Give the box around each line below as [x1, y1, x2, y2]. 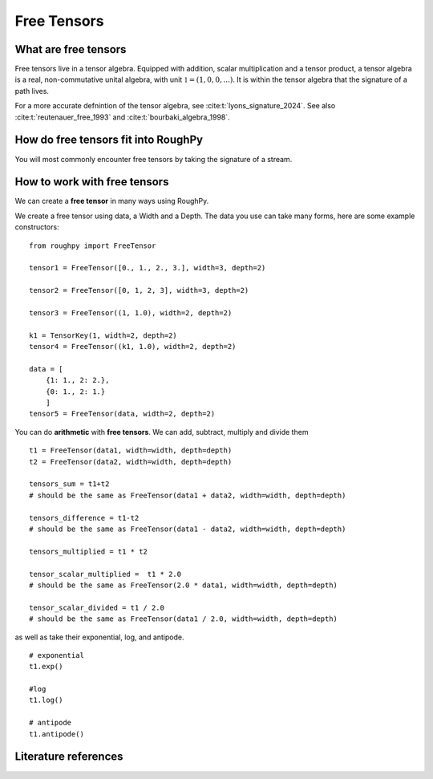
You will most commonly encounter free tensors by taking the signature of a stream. [14, 154, 293, 164]
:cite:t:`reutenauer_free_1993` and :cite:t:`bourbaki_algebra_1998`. [14, 112, 230, 122]
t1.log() [29, 696, 63, 705]
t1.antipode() [29, 729, 84, 738]
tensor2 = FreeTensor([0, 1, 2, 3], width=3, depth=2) [29, 286, 249, 295]
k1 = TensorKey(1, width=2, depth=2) [29, 331, 178, 340]
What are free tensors [14, 43, 127, 56]
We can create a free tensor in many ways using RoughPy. [14, 197, 209, 206]
